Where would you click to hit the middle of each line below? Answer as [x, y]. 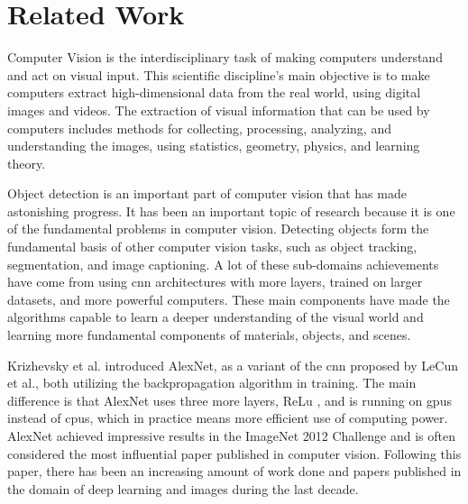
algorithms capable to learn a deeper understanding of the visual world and [216, 317]
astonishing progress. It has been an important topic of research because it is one [231, 211]
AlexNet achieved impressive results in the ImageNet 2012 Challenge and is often [232, 435]
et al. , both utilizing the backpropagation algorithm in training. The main [212, 383]
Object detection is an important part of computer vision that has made [207, 193]
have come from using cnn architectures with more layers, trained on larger [215, 282]
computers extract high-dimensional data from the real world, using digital [214, 92]
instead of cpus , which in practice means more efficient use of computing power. [228, 418]
